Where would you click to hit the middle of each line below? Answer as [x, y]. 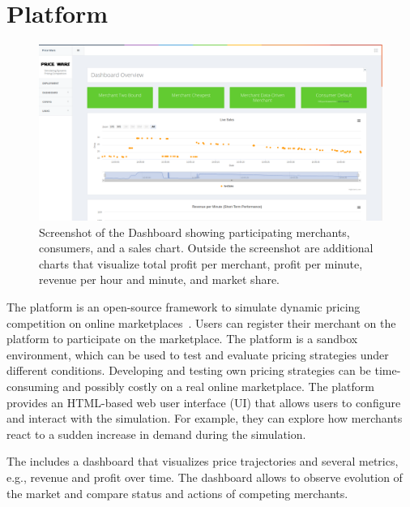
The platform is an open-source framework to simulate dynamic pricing [184, 307]
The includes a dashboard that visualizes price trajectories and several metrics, [203, 461]
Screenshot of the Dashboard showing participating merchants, [194, 232]
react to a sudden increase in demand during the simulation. [156, 434]
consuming [33, 387]
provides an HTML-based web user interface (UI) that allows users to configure [204, 402]
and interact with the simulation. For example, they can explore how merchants [205, 418]
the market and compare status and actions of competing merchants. [177, 493]
